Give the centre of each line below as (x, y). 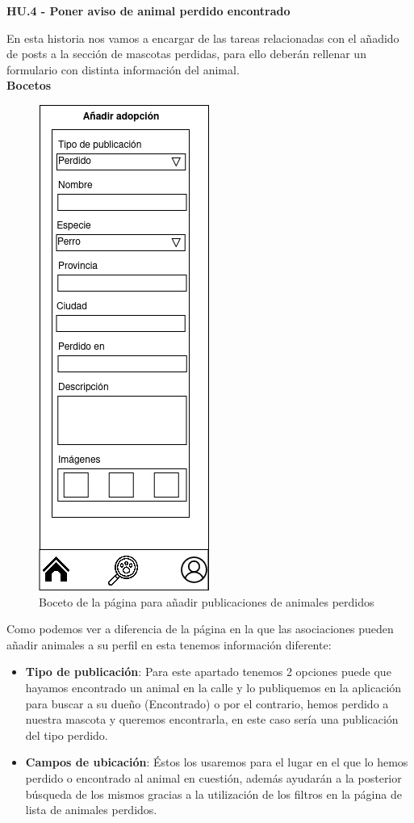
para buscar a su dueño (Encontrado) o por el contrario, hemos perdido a (207, 703)
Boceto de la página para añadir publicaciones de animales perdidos (207, 601)
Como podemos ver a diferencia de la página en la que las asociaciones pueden (200, 629)
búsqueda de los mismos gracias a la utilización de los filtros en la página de (213, 794)
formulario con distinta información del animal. (123, 69)
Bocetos (29, 85)
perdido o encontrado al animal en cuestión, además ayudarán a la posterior (213, 777)
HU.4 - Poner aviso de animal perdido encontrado (148, 10)
